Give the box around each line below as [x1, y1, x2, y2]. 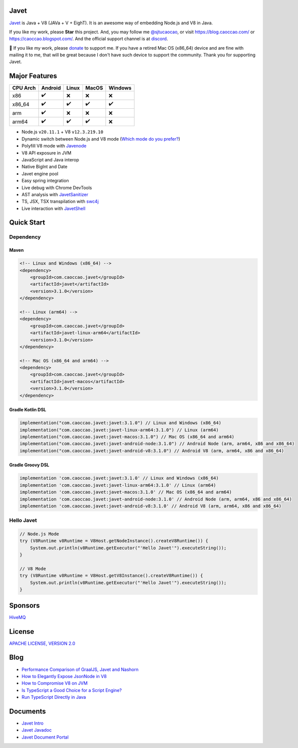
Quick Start [9, 219, 45, 227]
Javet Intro [21, 720, 44, 726]
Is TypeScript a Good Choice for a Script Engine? [21, 687, 122, 693]
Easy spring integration [21, 178, 69, 184]
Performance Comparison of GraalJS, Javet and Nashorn [21, 666, 139, 673]
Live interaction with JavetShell [21, 205, 85, 211]
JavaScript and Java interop [21, 156, 79, 162]
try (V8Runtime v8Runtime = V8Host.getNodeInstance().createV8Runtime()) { [19, 538, 209, 544]
